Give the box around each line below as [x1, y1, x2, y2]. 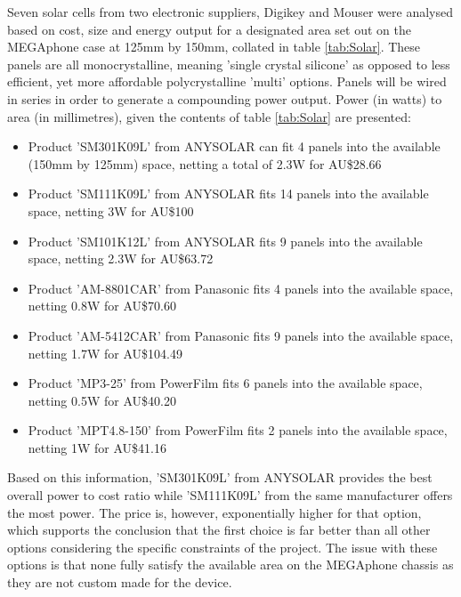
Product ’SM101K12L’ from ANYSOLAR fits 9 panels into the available [28, 231, 423, 250]
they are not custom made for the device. [7, 573, 232, 592]
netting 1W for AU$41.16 [28, 438, 167, 456]
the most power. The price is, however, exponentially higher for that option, [7, 503, 422, 521]
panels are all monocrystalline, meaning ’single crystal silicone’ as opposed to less [7, 54, 450, 73]
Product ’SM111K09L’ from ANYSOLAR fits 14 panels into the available [28, 184, 429, 203]
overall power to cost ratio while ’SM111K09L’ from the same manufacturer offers [7, 486, 453, 504]
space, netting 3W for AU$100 [28, 201, 194, 220]
